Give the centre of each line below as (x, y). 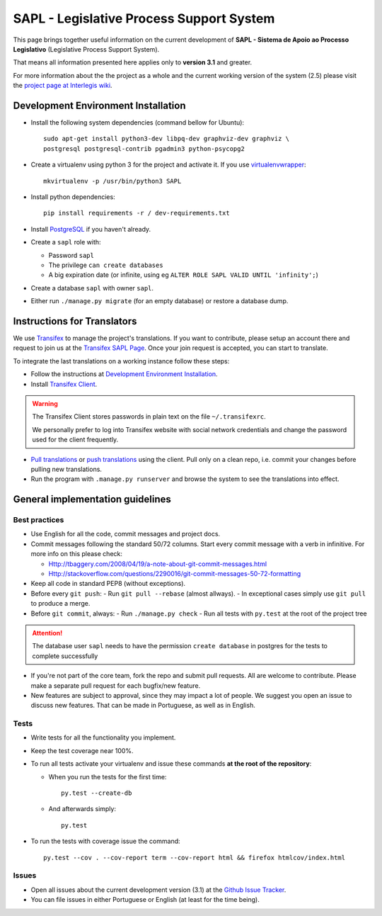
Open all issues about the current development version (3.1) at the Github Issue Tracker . (158, 890)
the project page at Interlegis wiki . (63, 86)
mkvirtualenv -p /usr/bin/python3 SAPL (112, 181)
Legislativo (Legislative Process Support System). (86, 49)
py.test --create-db (97, 793)
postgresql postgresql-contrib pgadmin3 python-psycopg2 (144, 148)
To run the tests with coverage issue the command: (105, 841)
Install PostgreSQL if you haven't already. (91, 229)
